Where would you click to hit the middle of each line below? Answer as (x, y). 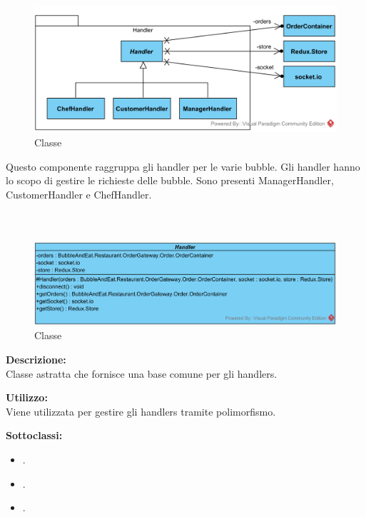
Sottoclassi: (34, 435)
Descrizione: (36, 359)
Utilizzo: (27, 397)
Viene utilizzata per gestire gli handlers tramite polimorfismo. (141, 411)
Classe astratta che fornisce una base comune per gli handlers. (142, 373)
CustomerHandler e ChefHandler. (79, 194)
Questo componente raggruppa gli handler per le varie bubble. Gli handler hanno (183, 166)
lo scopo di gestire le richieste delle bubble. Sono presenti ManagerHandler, (170, 180)
